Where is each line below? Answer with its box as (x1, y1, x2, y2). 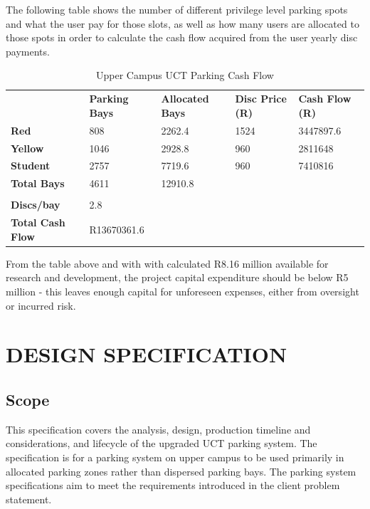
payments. (6, 43, 50, 58)
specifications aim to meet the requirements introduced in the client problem (6, 478, 340, 493)
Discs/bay (11, 197, 60, 212)
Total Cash (11, 215, 65, 230)
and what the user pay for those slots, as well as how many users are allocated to (6, 16, 359, 31)
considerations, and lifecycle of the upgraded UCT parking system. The (6, 436, 317, 451)
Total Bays (11, 176, 65, 191)
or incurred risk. (6, 298, 76, 313)
